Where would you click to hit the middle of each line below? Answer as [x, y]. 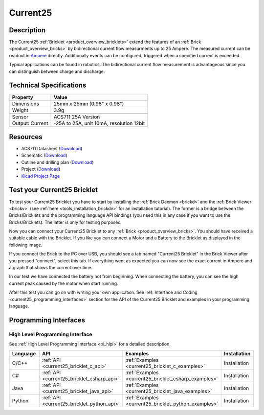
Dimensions [25, 104]
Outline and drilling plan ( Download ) [57, 162]
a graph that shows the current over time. [51, 268]
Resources [26, 137]
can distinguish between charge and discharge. [57, 71]
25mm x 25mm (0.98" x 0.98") [89, 104]
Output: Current [30, 123]
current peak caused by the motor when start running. [64, 283]
